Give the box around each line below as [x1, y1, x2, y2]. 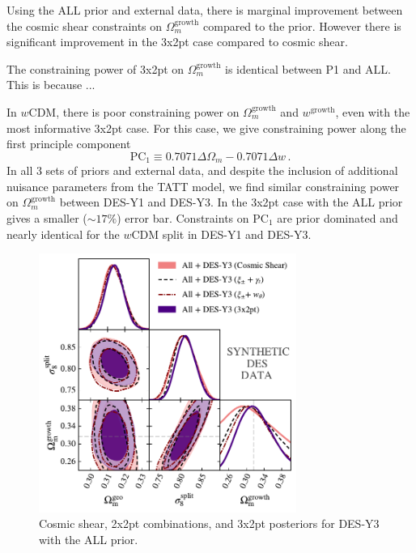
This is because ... [6, 76, 96, 93]
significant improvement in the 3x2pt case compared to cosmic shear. [6, 33, 348, 50]
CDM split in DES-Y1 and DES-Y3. [131, 225, 312, 242]
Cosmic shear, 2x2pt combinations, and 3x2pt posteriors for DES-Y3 [39, 515, 380, 532]
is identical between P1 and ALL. [225, 60, 391, 77]
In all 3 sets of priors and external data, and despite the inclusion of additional [6, 162, 398, 179]
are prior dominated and [277, 209, 398, 226]
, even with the [335, 103, 410, 120]
